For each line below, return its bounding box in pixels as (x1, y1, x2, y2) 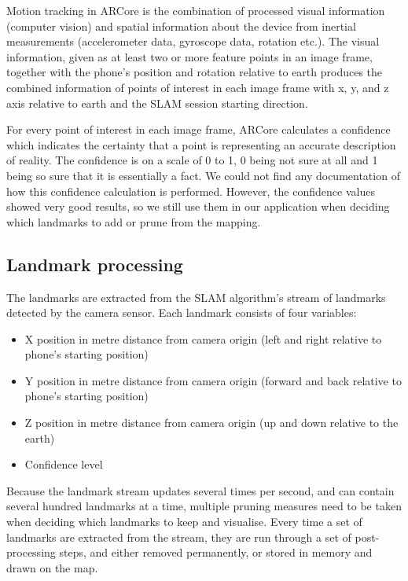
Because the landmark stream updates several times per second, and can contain (6, 482, 395, 498)
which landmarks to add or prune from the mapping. (6, 213, 261, 230)
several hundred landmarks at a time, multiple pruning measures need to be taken (6, 498, 402, 514)
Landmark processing (6, 252, 183, 276)
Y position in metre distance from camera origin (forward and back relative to (24, 372, 402, 388)
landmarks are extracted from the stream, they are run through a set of (6, 528, 351, 545)
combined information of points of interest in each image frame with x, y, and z (6, 79, 389, 95)
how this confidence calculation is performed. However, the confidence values (6, 182, 375, 199)
